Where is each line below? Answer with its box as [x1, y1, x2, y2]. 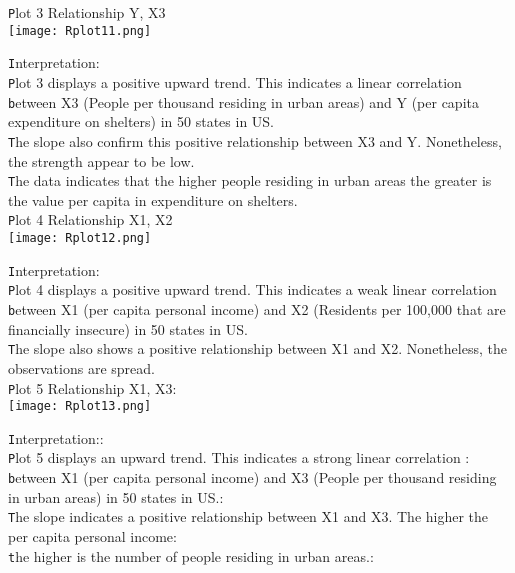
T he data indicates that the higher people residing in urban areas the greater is [8, 170, 492, 191]
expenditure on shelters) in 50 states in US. [8, 111, 274, 132]
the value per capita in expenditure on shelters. [8, 189, 298, 210]
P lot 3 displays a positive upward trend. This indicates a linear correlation [8, 71, 462, 92]
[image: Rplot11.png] [8, 23, 152, 38]
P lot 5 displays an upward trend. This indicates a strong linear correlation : [8, 447, 470, 468]
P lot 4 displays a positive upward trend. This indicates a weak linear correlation [8, 279, 497, 300]
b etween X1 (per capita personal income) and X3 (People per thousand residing [8, 467, 497, 488]
